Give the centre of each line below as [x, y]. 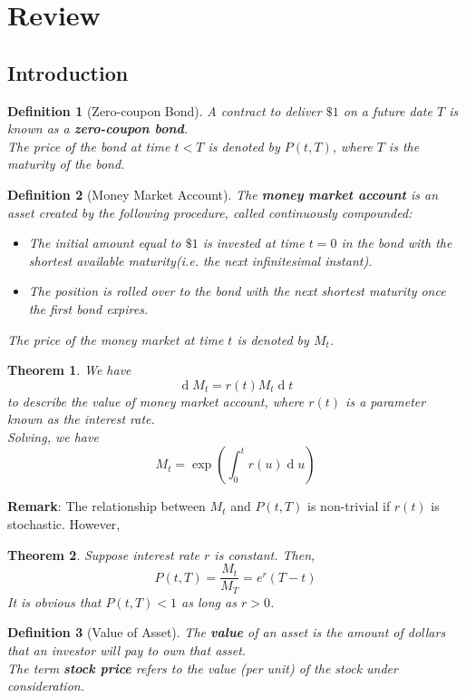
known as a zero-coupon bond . [98, 128]
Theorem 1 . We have [69, 370]
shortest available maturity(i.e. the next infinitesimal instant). [200, 260]
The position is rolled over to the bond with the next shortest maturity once [237, 291]
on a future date [388, 110]
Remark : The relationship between [107, 506]
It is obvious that [54, 601]
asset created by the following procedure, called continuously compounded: [210, 212]
